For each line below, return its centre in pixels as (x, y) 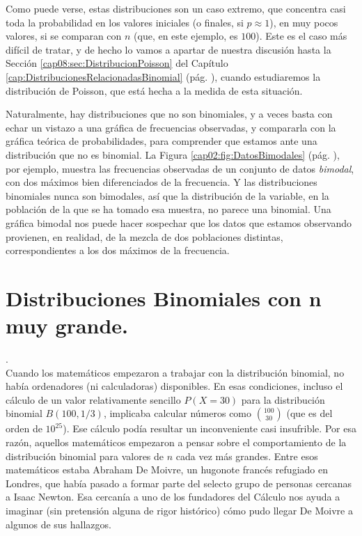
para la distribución (283, 399)
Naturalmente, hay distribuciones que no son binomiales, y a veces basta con (169, 114)
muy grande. (67, 325)
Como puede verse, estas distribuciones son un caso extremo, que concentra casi (176, 8)
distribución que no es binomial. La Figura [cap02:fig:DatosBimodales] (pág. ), (173, 154)
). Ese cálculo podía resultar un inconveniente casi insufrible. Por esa (210, 428)
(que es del (309, 413)
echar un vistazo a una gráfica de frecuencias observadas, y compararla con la (171, 127)
